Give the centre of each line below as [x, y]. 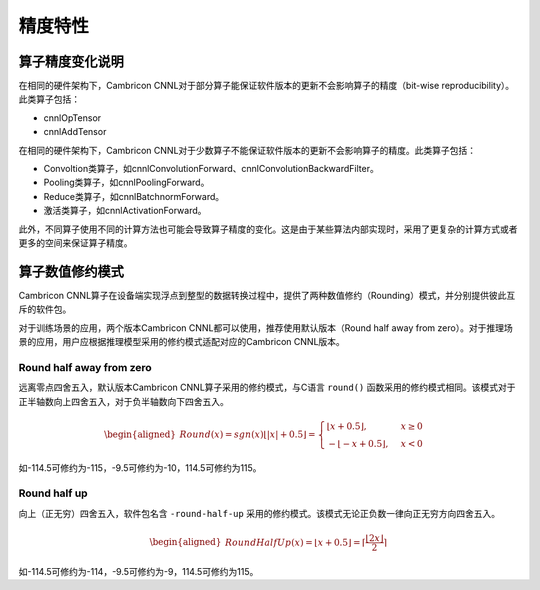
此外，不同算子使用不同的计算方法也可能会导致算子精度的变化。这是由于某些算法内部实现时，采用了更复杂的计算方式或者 [268, 229]
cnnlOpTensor [72, 117]
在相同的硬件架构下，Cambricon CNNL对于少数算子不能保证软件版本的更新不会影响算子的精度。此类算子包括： [247, 150]
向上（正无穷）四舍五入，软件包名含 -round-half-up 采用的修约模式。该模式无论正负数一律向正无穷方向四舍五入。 [259, 513]
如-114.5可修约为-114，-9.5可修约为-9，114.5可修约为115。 [138, 571]
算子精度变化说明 [71, 61]
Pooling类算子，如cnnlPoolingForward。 [126, 182]
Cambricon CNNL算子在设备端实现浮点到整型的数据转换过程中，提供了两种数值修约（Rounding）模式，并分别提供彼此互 [267, 295]
